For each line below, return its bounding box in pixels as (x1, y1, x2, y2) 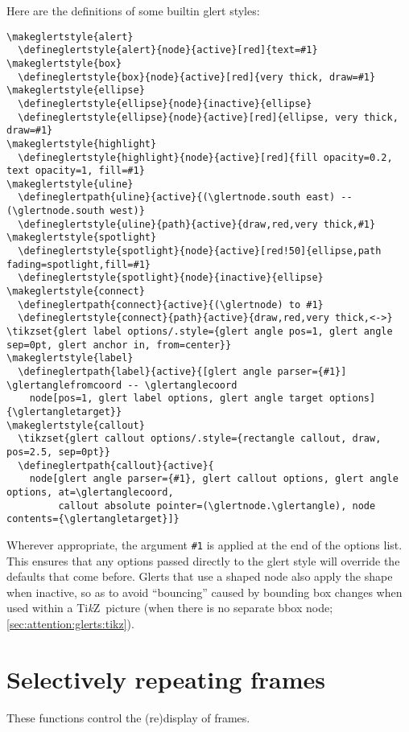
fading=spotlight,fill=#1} (6, 258, 151, 270)
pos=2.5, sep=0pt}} (6, 446, 110, 458)
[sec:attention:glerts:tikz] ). (6, 615, 134, 631)
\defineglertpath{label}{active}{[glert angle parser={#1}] (18, 366, 347, 377)
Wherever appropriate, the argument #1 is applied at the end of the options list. (6, 536, 403, 553)
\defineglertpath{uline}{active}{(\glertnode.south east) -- (18, 191, 353, 204)
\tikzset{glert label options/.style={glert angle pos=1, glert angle (6, 326, 393, 338)
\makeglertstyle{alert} (6, 31, 134, 43)
